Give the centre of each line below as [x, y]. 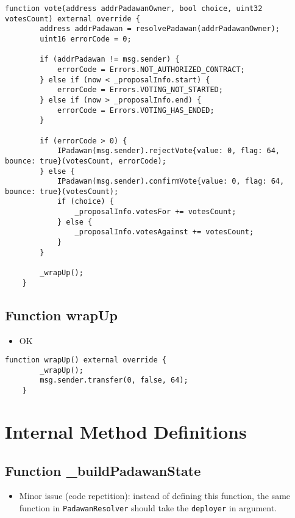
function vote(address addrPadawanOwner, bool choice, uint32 [134, 9]
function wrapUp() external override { [86, 360]
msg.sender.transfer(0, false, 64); [114, 380]
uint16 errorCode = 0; [86, 39]
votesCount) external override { [73, 19]
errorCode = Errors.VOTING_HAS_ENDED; [136, 110]
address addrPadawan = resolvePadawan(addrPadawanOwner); [160, 29]
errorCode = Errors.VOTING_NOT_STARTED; [140, 90]
